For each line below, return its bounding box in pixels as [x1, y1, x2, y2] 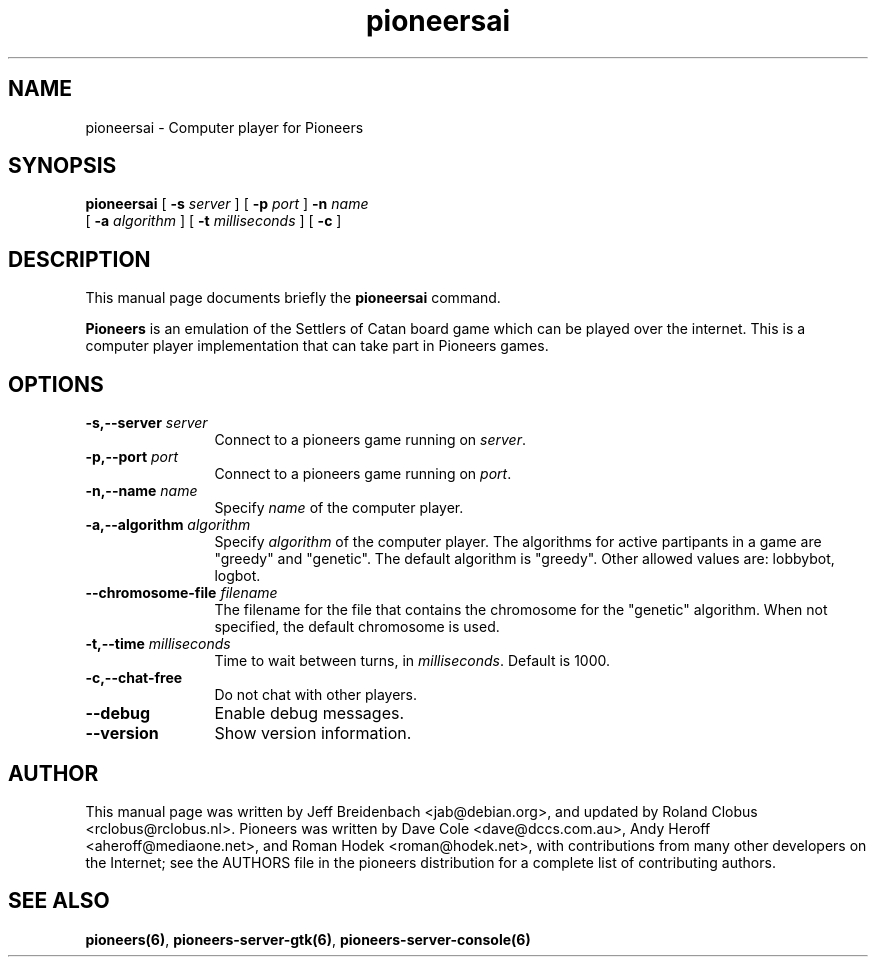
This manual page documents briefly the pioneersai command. [85, 289, 501, 307]
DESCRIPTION [8, 246, 151, 272]
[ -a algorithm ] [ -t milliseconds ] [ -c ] [85, 212, 342, 230]
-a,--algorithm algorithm [85, 516, 251, 534]
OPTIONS [8, 371, 104, 397]
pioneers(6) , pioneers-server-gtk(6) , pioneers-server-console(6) [85, 930, 531, 948]
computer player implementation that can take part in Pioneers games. [85, 337, 549, 355]
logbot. [214, 567, 261, 585]
